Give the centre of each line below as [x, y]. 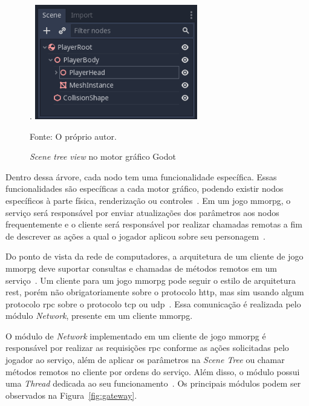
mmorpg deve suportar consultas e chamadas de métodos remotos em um [141, 268]
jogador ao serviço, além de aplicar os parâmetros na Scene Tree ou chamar [145, 360]
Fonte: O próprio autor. [73, 136]
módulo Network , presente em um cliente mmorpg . [99, 316]
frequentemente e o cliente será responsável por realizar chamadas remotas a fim [154, 224]
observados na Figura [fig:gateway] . [71, 395]
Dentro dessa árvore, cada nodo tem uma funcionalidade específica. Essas [141, 176]
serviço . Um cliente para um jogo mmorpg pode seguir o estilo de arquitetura [151, 280]
